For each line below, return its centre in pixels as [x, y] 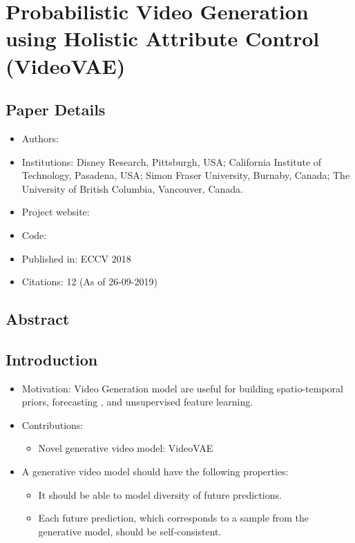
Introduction [52, 359]
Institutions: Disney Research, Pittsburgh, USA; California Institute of [172, 161]
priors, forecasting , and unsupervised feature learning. [137, 402]
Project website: [56, 212]
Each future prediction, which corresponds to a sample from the [174, 518]
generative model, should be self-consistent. [130, 531]
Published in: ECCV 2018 [76, 258]
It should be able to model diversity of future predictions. [160, 494]
